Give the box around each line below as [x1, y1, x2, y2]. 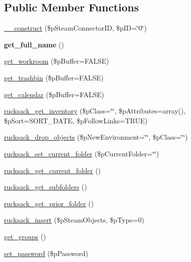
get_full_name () [4, 39, 64, 49]
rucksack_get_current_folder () [4, 165, 101, 175]
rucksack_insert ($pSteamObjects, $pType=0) [4, 215, 144, 225]
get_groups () [4, 231, 46, 241]
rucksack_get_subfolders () [4, 182, 87, 192]
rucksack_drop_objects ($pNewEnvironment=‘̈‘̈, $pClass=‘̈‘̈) [4, 132, 188, 142]
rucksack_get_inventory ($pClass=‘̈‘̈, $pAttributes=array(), [4, 106, 186, 116]
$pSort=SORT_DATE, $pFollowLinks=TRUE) [4, 115, 148, 125]
